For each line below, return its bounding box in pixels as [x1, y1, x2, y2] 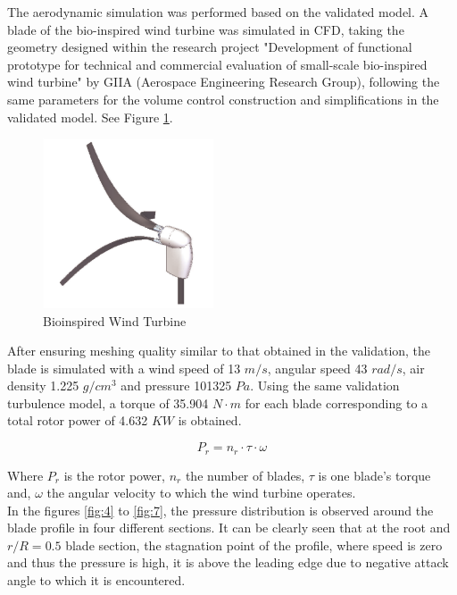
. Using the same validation [250, 376, 400, 395]
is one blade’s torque [318, 465, 431, 484]
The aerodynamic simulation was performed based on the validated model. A [7, 3, 429, 21]
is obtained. [178, 411, 242, 430]
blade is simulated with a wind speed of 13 [7, 358, 241, 377]
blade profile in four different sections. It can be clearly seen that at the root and [7, 518, 451, 537]
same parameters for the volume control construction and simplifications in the [7, 89, 439, 108]
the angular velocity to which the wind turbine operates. [46, 483, 356, 502]
